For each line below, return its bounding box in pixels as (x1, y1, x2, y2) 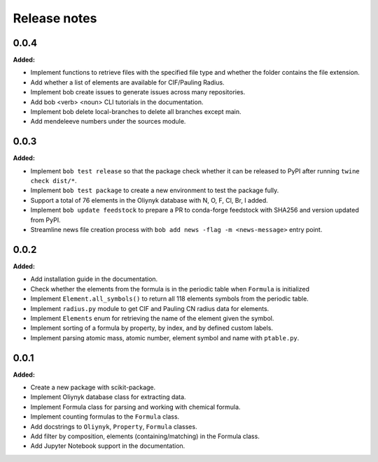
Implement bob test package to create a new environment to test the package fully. (30, 186, 279, 195)
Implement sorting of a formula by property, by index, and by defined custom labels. (30, 324, 273, 332)
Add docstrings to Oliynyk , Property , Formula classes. (30, 422, 197, 431)
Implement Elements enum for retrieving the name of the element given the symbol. (30, 314, 274, 322)
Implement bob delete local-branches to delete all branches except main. (30, 108, 241, 116)
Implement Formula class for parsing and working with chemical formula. (30, 403, 241, 411)
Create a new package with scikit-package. (30, 383, 156, 391)
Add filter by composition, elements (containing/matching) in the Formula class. (30, 432, 260, 440)
